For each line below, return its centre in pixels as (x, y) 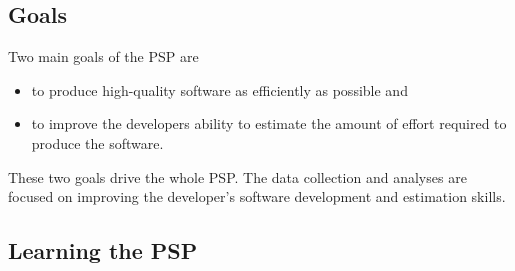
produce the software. (97, 142)
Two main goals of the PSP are (103, 56)
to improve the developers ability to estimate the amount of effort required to (269, 123)
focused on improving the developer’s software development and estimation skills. (257, 196)
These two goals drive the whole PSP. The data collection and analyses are (237, 176)
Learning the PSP (103, 250)
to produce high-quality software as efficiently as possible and (219, 89)
